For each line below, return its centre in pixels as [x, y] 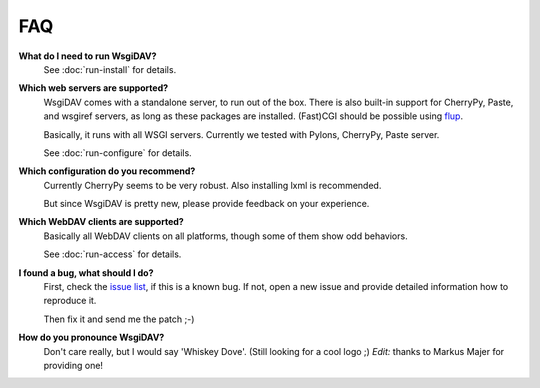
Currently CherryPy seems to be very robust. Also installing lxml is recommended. [212, 185]
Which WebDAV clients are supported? [101, 222]
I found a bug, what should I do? [86, 272]
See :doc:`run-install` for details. [110, 69]
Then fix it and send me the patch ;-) [119, 319]
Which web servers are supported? [93, 88]
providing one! [73, 365]
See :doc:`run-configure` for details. [117, 152]
